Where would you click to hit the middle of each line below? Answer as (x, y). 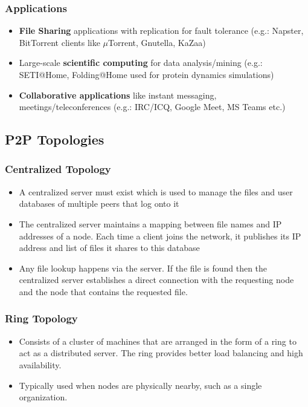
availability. (40, 364)
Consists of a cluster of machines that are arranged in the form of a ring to (158, 341)
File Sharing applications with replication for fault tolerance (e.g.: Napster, (161, 31)
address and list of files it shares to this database (109, 248)
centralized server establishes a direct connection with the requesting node (156, 280)
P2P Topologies (55, 139)
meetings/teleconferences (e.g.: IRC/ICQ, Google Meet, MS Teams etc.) (152, 107)
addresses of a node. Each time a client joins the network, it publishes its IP (160, 236)
